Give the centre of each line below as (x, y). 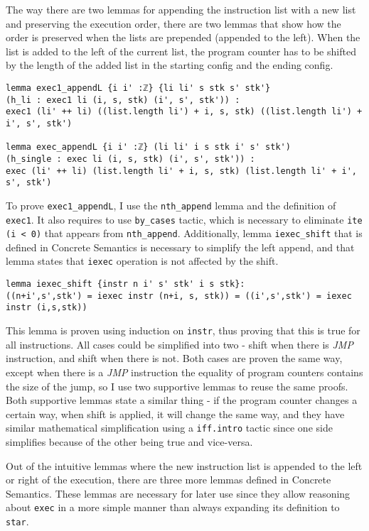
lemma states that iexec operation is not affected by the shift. (142, 261)
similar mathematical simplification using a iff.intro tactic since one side (169, 428)
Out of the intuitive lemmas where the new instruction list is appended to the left (184, 465)
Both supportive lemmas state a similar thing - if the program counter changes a (182, 400)
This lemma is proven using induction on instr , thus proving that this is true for (183, 330)
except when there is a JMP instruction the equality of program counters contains (184, 372)
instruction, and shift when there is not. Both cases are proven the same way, (174, 358)
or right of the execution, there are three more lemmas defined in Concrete (169, 480)
